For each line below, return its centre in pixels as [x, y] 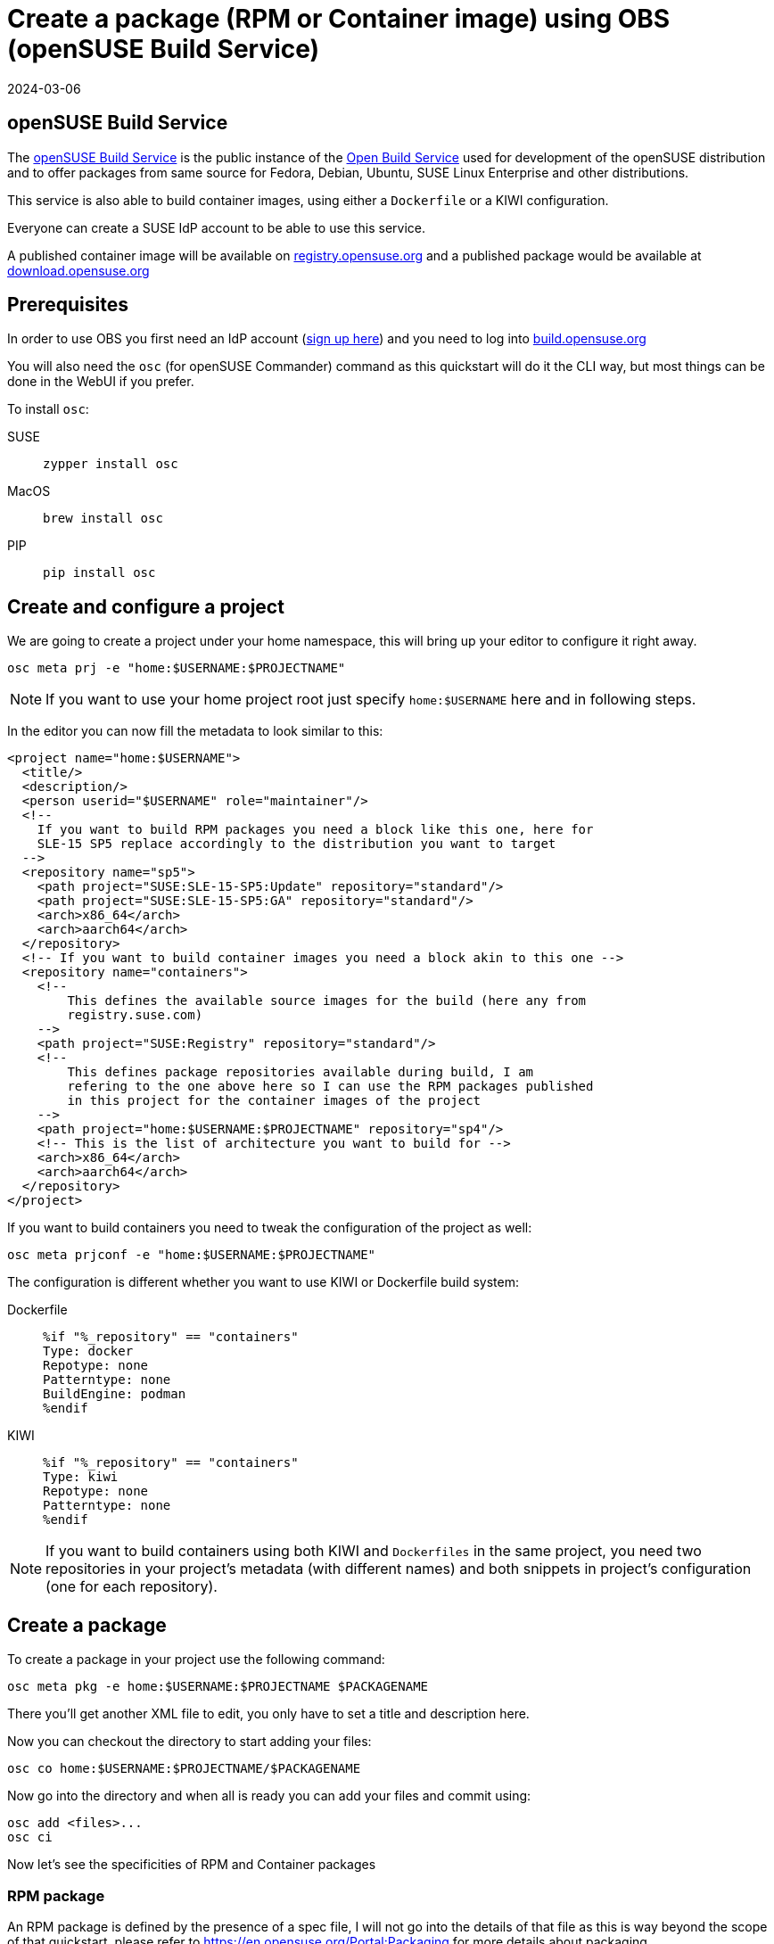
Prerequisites [68, 305]
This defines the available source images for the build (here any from [327, 1001]
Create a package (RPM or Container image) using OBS [339, 19]
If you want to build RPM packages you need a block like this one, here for [315, 830]
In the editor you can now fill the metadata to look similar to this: [195, 731]
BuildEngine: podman [115, 1394]
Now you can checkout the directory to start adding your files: [189, 1742]
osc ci [30, 1837]
